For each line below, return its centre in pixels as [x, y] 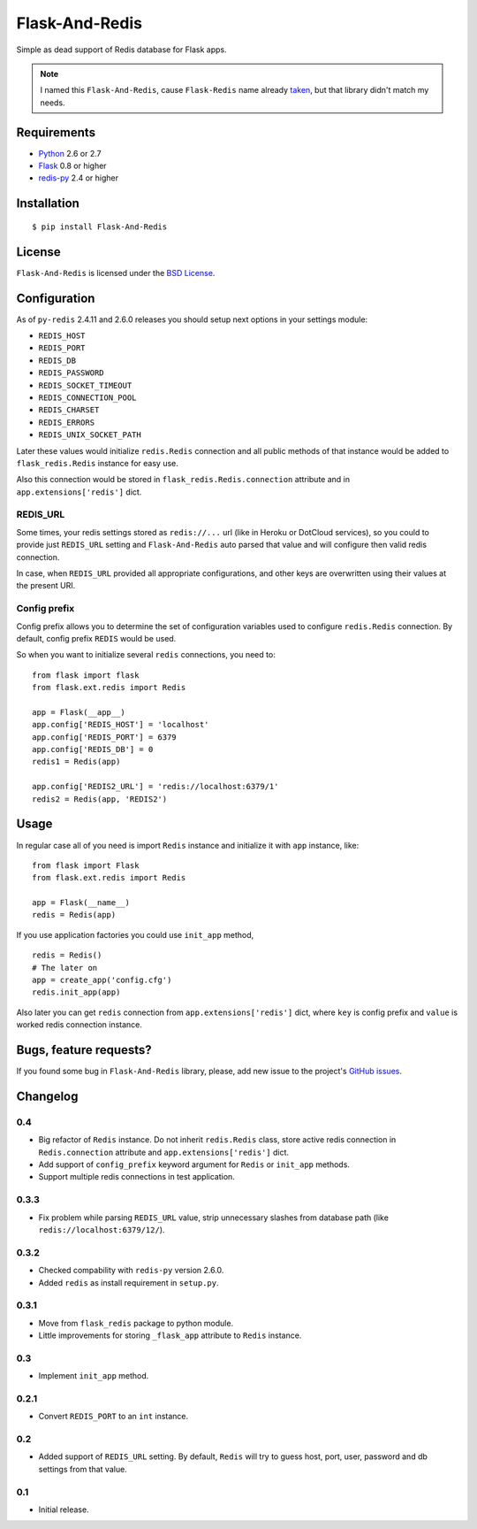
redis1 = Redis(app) [76, 762]
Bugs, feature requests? [84, 1050]
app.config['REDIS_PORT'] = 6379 [104, 737]
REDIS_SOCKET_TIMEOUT [85, 385]
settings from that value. [83, 1469]
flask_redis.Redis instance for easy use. [97, 463]
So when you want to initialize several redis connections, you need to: [146, 655]
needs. [53, 103]
